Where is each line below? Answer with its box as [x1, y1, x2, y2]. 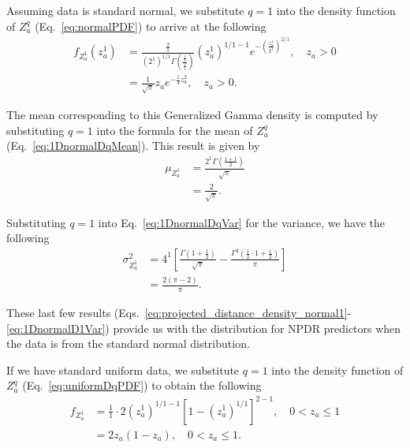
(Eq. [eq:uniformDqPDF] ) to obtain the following [22, 377, 262, 394]
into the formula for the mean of [96, 121, 253, 138]
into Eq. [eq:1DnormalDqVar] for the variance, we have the [98, 214, 386, 230]
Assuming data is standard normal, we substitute [6, 2, 244, 18]
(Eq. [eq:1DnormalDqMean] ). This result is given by [6, 137, 260, 154]
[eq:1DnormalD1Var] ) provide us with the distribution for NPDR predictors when [6, 319, 401, 336]
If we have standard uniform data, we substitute [6, 361, 240, 378]
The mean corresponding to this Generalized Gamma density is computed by [6, 106, 378, 123]
